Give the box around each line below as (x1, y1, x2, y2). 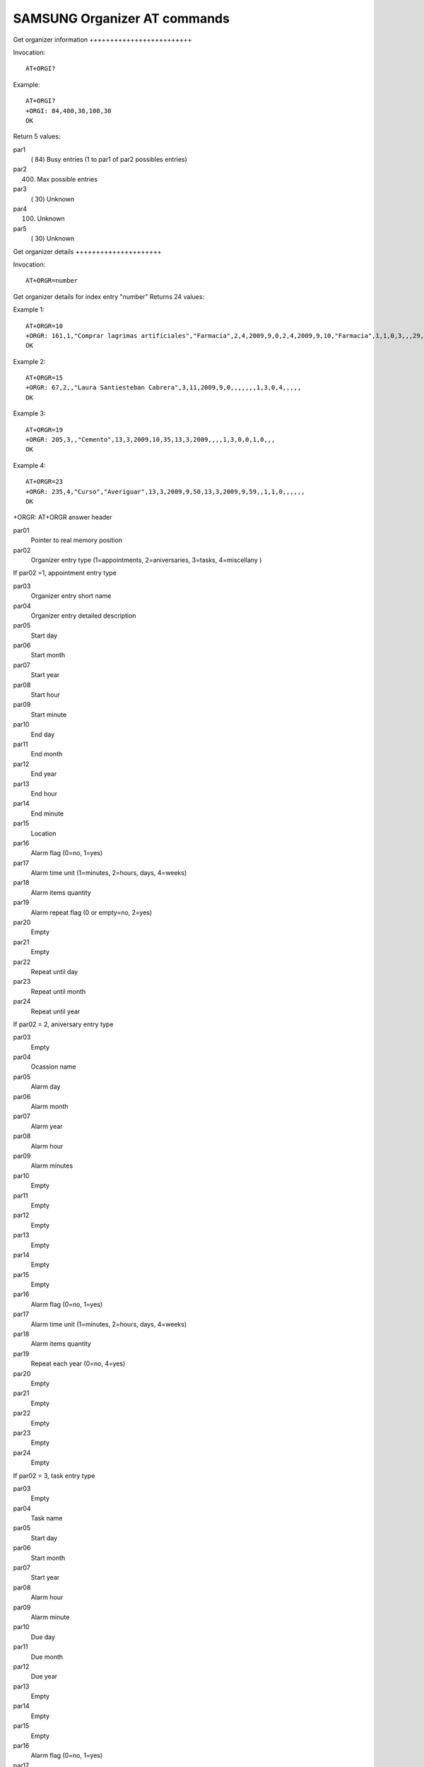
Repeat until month (30, 987, 86, 996)
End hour (30, 789, 58, 798)
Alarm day (30, 1082, 61, 1091)
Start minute (30, 710, 67, 719)
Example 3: (13, 409, 46, 418)
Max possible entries (37, 175, 98, 183)
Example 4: (13, 461, 46, 469)
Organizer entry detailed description (30, 611, 136, 620)
